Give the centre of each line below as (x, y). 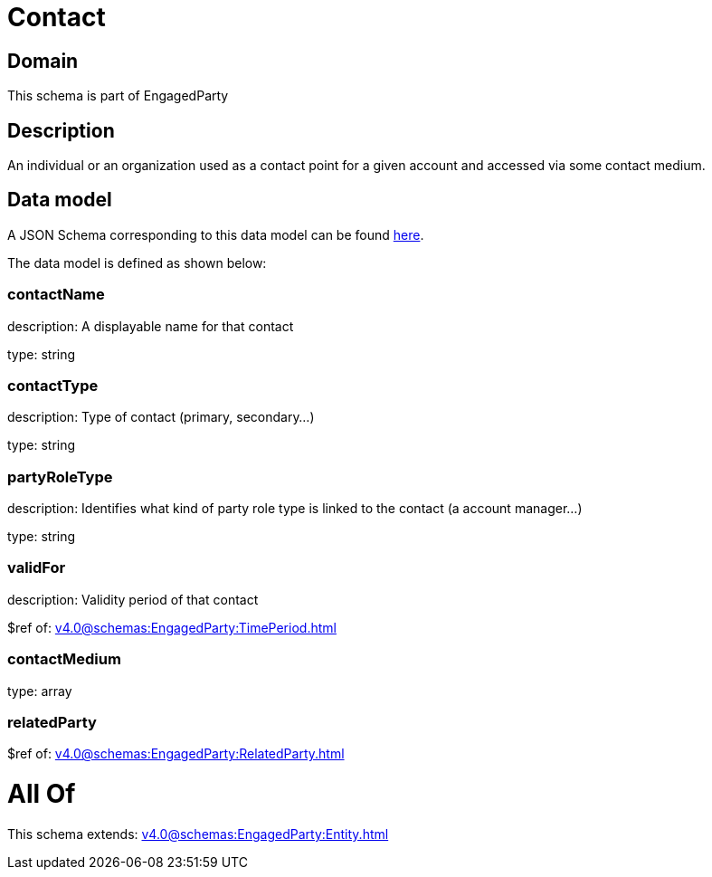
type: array (40, 691)
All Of (42, 794)
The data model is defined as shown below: (137, 262)
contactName (56, 295)
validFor (37, 568)
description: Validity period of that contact (133, 599)
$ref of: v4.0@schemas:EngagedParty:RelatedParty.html (176, 754)
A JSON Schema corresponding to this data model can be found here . (216, 234)
